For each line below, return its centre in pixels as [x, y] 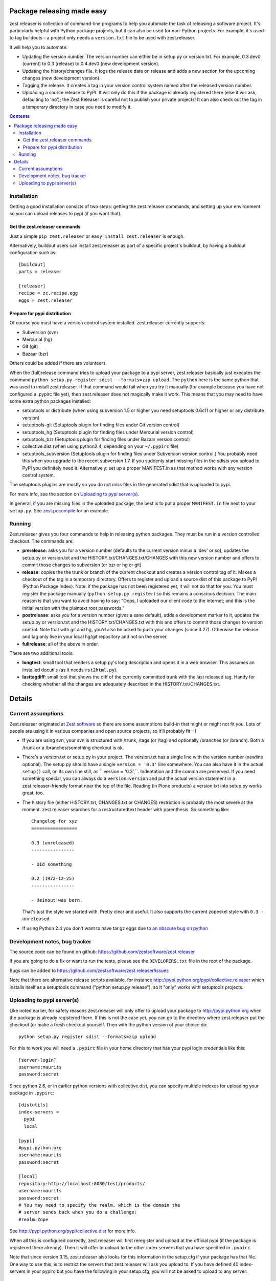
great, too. [33, 793]
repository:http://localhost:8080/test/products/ [82, 1183]
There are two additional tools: [42, 653]
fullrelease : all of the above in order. [61, 644]
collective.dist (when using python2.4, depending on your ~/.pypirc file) [100, 446]
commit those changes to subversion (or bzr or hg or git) [82, 565]
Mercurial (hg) [37, 339]
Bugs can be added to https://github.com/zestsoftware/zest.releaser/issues [89, 970]
